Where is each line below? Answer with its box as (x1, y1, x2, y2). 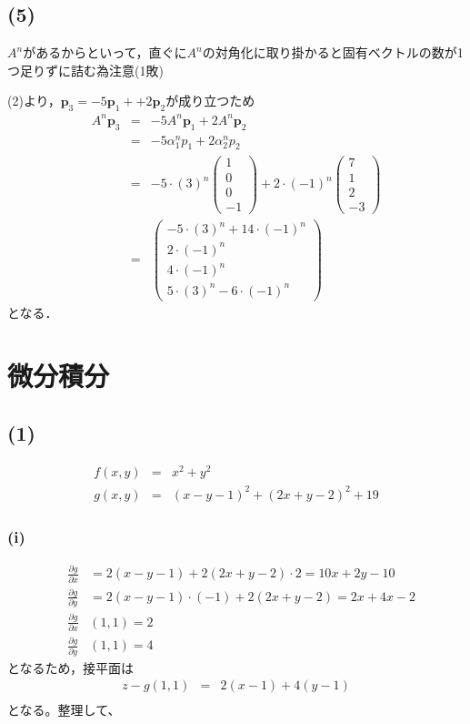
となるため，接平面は (7, 658, 134, 677)
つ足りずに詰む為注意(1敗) (7, 60, 164, 79)
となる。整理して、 (7, 700, 121, 719)
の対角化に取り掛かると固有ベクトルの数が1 (202, 43, 464, 62)
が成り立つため (165, 91, 255, 110)
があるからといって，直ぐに (23, 43, 187, 62)
